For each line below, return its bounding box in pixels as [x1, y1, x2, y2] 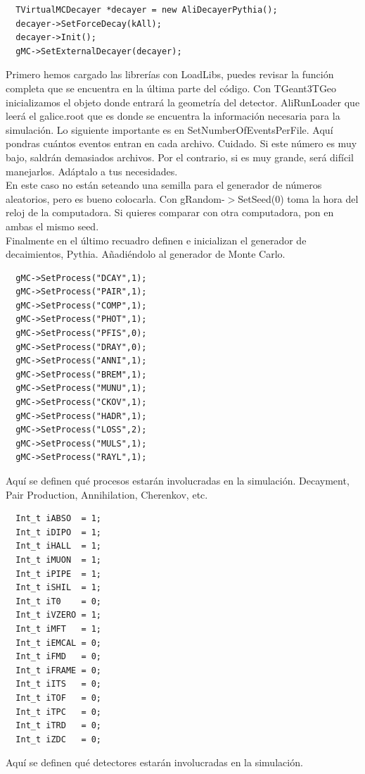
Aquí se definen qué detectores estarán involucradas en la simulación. [6, 755, 303, 770]
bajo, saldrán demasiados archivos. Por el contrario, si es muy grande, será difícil [6, 149, 354, 164]
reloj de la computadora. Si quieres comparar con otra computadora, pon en [6, 205, 334, 220]
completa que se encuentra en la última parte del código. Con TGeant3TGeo [6, 80, 337, 95]
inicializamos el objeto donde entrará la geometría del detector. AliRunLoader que [6, 94, 360, 109]
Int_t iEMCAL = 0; [15, 637, 102, 648]
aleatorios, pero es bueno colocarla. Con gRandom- [6, 191, 225, 206]
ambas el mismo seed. [6, 218, 99, 233]
